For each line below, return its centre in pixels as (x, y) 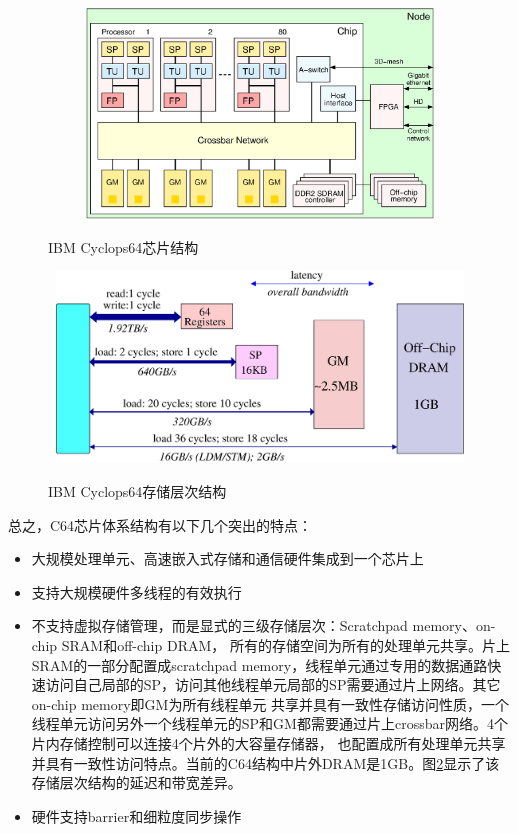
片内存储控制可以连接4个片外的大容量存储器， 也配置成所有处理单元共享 (268, 742)
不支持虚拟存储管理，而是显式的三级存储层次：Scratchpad (219, 625)
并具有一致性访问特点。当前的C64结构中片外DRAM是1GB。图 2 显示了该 (265, 762)
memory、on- (454, 625)
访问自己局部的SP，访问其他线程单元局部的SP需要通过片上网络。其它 (273, 684)
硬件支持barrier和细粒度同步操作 (136, 815)
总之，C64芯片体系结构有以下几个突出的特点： (160, 524)
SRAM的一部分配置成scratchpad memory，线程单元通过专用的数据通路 (259, 664)
